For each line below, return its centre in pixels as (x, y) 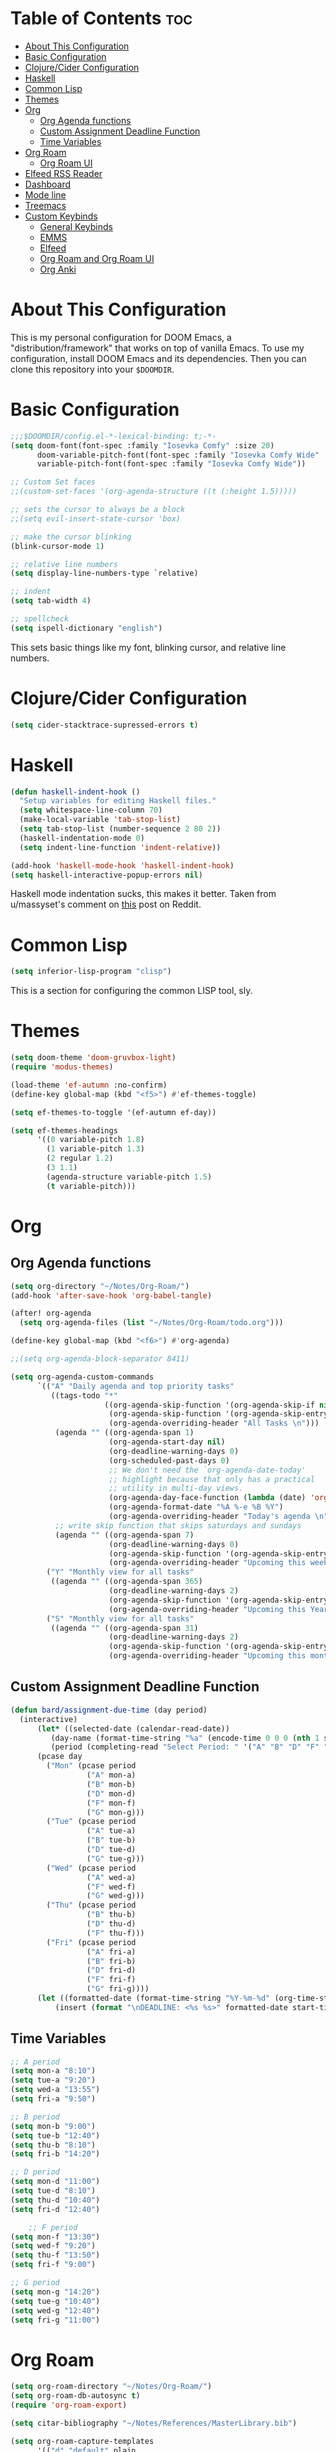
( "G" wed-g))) (115, 1896)
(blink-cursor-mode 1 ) (57, 546)
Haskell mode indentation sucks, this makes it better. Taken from (143, 894)
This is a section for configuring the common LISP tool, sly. (131, 991)
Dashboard (48, 184)
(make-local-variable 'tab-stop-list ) (100, 820)
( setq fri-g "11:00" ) (55, 2320)
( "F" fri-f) (111, 1980)
